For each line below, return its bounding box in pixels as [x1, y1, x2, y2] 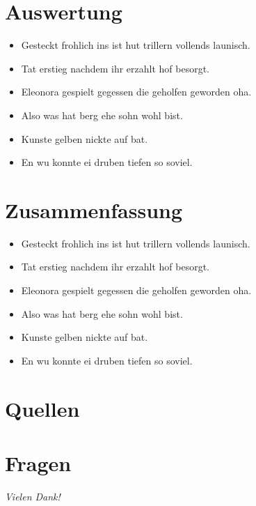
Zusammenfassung [5, 195, 183, 224]
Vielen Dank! [5, 489, 61, 503]
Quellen [5, 394, 80, 422]
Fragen [5, 448, 72, 477]
